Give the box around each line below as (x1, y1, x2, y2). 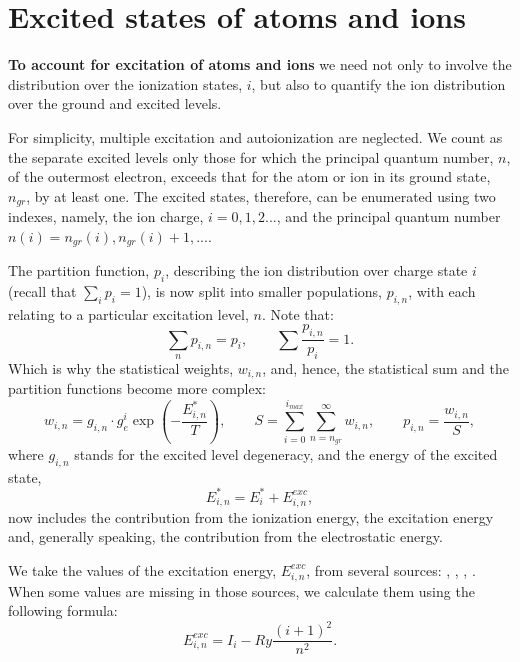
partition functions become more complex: (8, 378, 266, 399)
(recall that (8, 280, 77, 301)
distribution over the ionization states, (8, 73, 243, 94)
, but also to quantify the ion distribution (251, 73, 506, 94)
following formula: (8, 600, 118, 621)
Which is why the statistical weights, (8, 358, 234, 378)
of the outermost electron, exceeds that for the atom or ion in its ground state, (8, 166, 491, 187)
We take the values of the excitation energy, (8, 559, 277, 580)
